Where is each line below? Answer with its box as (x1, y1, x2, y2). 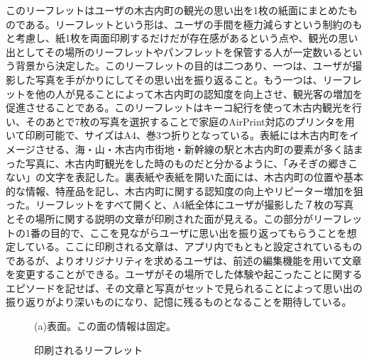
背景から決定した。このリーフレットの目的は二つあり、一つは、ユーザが (15, 58, 353, 73)
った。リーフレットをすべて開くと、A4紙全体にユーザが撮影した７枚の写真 (6, 197, 354, 212)
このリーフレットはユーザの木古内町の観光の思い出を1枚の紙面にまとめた (6, 3, 348, 17)
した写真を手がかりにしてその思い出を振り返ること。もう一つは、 (15, 72, 323, 87)
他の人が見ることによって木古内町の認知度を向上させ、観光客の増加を (35, 86, 363, 101)
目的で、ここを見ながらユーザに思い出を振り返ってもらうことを (50, 225, 347, 240)
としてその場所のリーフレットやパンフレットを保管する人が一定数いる (15, 44, 343, 59)
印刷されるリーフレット (34, 342, 143, 357)
